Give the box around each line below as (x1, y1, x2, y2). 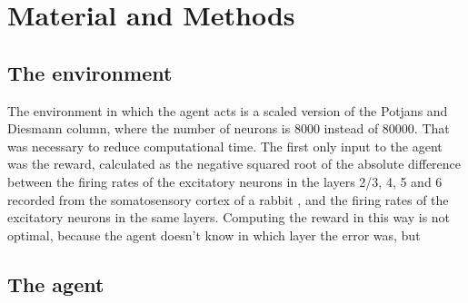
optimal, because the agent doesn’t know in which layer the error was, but (7, 225, 421, 244)
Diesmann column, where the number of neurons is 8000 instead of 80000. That (7, 119, 450, 138)
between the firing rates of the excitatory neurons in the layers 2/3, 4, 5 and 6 (7, 171, 443, 191)
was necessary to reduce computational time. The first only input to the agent (7, 136, 443, 155)
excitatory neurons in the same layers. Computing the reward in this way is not (7, 208, 451, 227)
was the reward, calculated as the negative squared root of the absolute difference (7, 154, 462, 173)
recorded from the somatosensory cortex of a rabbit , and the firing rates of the (7, 190, 449, 209)
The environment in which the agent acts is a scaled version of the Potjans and (7, 101, 448, 120)
